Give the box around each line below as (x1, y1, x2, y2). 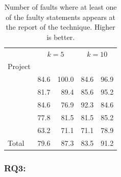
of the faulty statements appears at (6, 11, 116, 22)
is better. (46, 31, 75, 42)
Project (8, 61, 31, 72)
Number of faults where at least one (4, 2, 117, 12)
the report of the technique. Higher (6, 21, 115, 32)
